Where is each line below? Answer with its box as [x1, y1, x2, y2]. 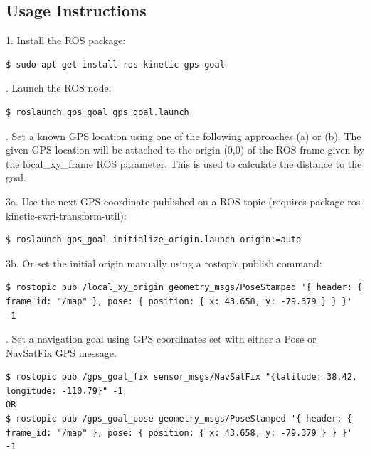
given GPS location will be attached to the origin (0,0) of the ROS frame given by [6, 142, 364, 157]
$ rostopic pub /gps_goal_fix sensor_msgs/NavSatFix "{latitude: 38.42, [6, 372, 357, 382]
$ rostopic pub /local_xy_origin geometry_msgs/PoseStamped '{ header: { [6, 282, 363, 293]
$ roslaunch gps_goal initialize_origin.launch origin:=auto [6, 235, 302, 245]
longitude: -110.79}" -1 [6, 385, 123, 396]
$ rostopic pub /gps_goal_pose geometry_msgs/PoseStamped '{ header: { [6, 414, 352, 424]
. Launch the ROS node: [6, 80, 112, 95]
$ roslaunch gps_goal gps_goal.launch [6, 107, 189, 117]
